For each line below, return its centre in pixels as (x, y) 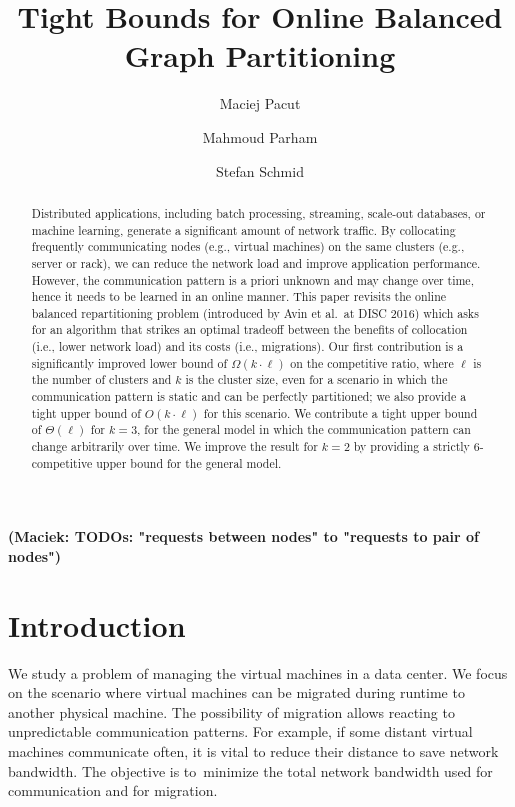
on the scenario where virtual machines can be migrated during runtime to (236, 692)
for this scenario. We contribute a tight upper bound (340, 412)
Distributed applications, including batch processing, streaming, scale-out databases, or (258, 212)
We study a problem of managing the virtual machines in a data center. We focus (258, 672)
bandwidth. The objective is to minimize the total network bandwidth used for (250, 770)
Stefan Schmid (260, 170)
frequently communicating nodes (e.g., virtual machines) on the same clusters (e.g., (248, 246)
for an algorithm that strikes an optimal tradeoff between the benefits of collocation (249, 329)
